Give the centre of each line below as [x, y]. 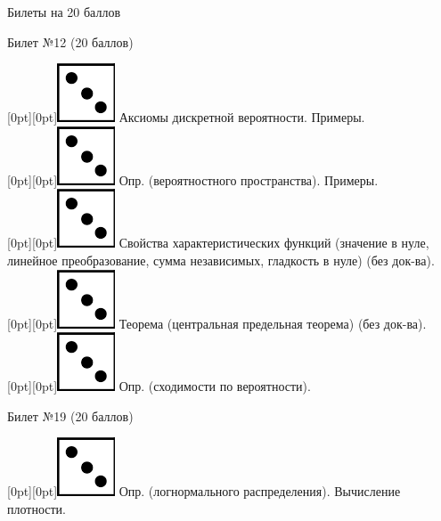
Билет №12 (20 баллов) [70, 41]
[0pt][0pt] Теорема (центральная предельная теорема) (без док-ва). [217, 323]
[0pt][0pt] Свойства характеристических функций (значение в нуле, [218, 243]
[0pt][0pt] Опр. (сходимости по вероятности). [159, 386]
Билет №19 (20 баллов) [70, 415]
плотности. [37, 508]
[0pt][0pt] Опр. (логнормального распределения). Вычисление [204, 491]
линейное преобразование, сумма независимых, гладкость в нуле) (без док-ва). [221, 260]
